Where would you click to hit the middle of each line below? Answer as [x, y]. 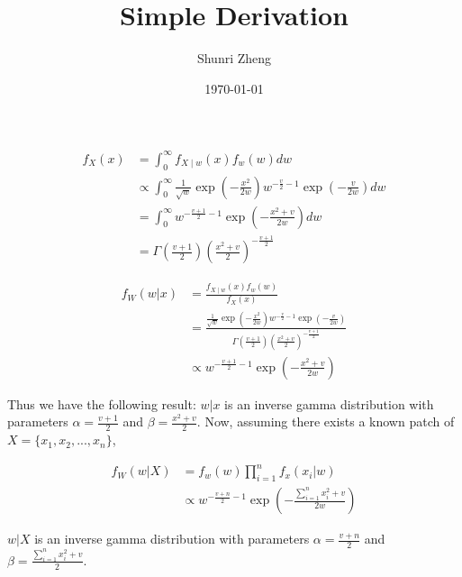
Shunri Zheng [234, 58]
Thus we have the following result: [102, 403]
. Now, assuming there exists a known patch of [326, 421]
